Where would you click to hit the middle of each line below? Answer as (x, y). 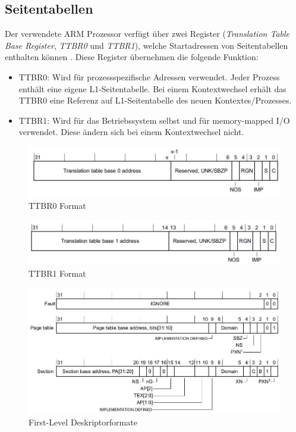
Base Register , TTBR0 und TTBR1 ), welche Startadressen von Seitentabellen (147, 45)
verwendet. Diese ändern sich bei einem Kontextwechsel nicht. (131, 132)
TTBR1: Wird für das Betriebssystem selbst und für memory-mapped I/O (154, 120)
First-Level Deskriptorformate (83, 422)
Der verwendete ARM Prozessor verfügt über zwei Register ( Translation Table (147, 34)
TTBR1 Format (57, 273)
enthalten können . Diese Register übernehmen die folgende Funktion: (132, 57)
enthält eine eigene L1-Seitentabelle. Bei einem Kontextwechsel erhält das (152, 88)
